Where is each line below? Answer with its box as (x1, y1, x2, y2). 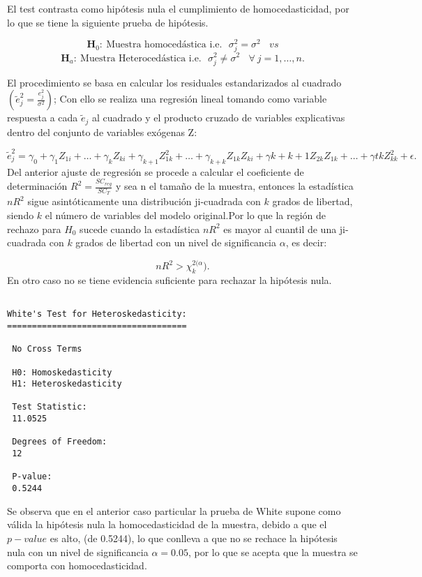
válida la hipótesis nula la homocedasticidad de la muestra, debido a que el (7, 517, 327, 532)
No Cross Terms (12, 344, 82, 354)
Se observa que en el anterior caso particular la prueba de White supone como (7, 503, 341, 518)
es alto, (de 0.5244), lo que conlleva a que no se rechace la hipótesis (50, 530, 338, 545)
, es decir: (285, 235, 327, 250)
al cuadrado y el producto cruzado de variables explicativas (91, 110, 345, 125)
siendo (7, 207, 34, 222)
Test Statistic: (12, 402, 87, 412)
